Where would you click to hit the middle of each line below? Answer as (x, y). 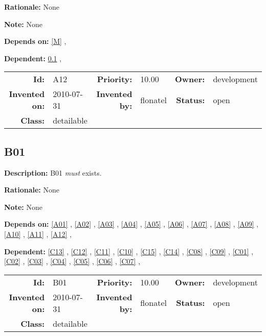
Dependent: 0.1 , (33, 58)
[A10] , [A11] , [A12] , (38, 234)
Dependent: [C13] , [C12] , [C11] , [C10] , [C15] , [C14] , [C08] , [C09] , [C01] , (129, 251)
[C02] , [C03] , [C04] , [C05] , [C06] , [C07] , (72, 261)
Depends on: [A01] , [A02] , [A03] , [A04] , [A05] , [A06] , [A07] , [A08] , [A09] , (131, 224)
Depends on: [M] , (35, 41)
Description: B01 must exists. (53, 172)
